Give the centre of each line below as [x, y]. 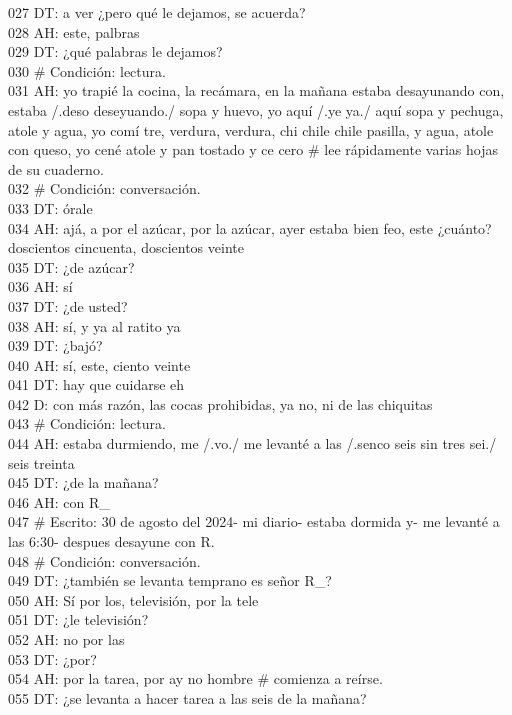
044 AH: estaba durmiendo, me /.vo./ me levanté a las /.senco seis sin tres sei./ [252, 443]
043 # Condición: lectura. [87, 423]
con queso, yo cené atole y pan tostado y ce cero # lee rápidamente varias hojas [253, 149]
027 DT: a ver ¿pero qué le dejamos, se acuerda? [157, 12]
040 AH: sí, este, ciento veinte [99, 364]
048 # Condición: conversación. [104, 560]
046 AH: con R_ [59, 501]
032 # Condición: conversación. [104, 188]
